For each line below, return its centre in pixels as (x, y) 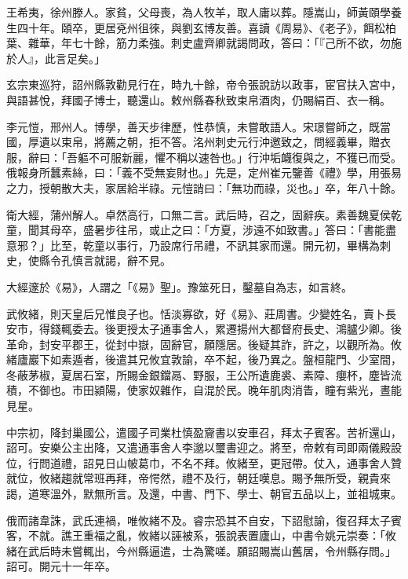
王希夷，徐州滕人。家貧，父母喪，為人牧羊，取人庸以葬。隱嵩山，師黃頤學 (199, 12)
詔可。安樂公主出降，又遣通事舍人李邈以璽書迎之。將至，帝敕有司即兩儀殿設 (204, 447)
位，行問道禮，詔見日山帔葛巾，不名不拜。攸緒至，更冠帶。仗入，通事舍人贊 (204, 462)
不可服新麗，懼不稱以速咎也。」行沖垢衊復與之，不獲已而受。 (245, 157)
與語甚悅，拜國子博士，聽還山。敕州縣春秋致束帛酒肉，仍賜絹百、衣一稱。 (199, 99)
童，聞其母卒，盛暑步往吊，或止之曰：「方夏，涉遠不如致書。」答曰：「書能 (196, 230)
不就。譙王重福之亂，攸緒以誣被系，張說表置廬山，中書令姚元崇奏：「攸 (212, 535)
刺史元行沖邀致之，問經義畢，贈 (297, 142)
